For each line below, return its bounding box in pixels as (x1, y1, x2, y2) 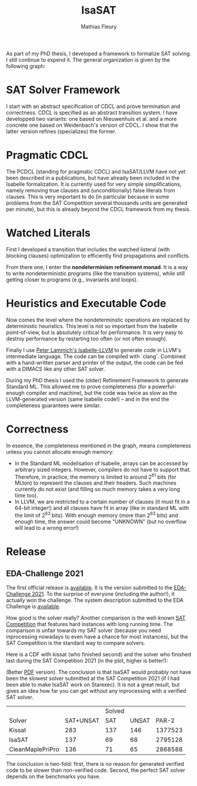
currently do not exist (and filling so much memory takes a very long (14, 486, 181, 493)
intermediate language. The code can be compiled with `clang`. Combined (6, 352, 186, 360)
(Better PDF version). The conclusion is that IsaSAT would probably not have (6, 668, 192, 676)
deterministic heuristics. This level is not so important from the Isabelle (6, 322, 178, 329)
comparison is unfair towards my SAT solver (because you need (6, 627, 162, 634)
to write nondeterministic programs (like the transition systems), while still (6, 270, 185, 277)
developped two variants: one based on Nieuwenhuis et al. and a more (6, 115, 178, 122)
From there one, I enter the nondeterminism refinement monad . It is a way (6, 263, 188, 270)
